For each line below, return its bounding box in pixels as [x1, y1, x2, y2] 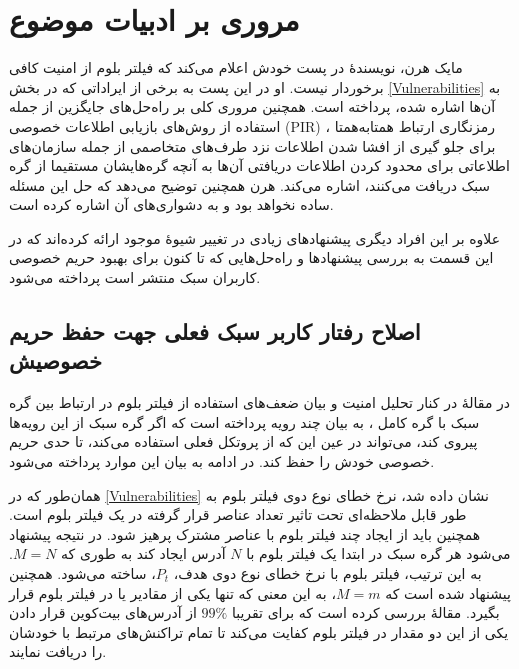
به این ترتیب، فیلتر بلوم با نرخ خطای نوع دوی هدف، [173, 563, 482, 583]
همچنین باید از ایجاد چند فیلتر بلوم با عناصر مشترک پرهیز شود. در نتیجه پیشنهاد [9, 523, 481, 544]
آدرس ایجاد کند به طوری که [61, 543, 226, 564]
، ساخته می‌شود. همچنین [9, 563, 156, 583]
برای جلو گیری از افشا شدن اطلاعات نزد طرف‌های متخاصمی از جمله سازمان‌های [9, 135, 496, 156]
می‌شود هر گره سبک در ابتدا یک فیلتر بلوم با [246, 543, 511, 564]
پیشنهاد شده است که [385, 582, 511, 603]
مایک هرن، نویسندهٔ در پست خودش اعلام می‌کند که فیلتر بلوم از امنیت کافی [9, 57, 463, 78]
